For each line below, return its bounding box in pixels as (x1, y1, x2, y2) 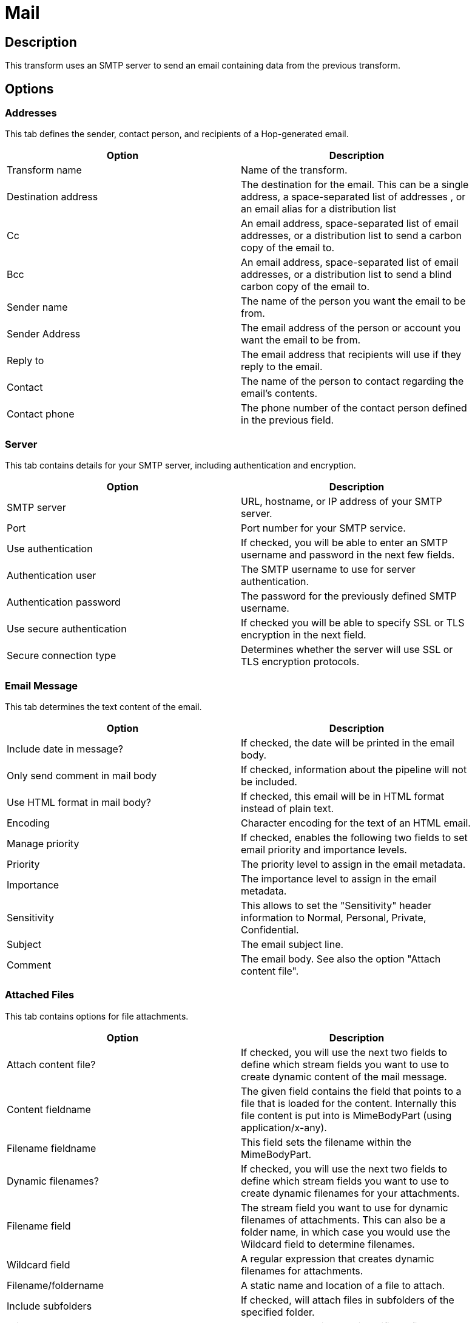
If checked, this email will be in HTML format (241, 790, 444, 802)
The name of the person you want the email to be (241, 295, 466, 308)
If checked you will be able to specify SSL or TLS (241, 617, 465, 629)
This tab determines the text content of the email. (5, 701, 202, 712)
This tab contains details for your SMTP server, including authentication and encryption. (5, 460, 356, 471)
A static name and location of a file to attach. (241, 1279, 445, 1291)
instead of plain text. (241, 802, 334, 814)
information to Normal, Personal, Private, (241, 911, 426, 924)
